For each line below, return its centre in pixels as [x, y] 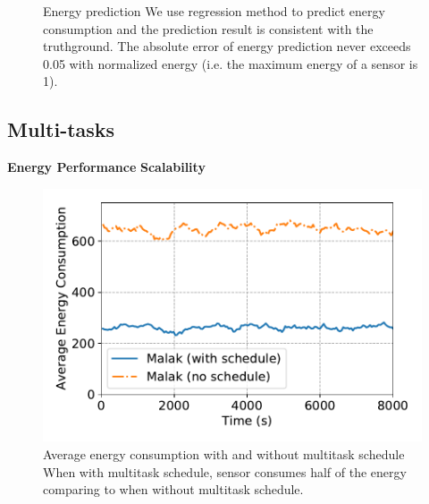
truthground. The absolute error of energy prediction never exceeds [227, 46]
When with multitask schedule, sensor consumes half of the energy [225, 471]
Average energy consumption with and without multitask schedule [224, 454]
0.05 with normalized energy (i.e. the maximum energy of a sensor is [231, 63]
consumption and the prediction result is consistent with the [208, 28]
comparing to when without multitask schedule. [173, 489]
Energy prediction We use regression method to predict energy [214, 11]
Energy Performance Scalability [106, 167]
